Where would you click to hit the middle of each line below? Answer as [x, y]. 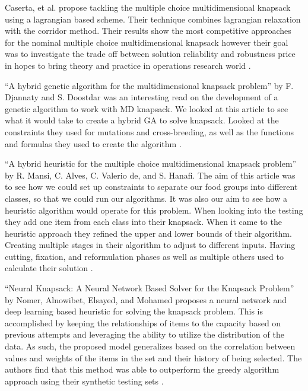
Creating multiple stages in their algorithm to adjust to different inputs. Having [150, 245]
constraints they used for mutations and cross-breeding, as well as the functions [149, 131]
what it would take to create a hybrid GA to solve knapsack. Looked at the [142, 120]
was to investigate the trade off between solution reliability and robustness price [150, 54]
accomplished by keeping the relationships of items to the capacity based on [143, 322]
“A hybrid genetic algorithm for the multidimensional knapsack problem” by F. [149, 85]
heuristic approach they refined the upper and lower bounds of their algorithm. [148, 233]
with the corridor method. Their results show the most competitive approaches [148, 31]
